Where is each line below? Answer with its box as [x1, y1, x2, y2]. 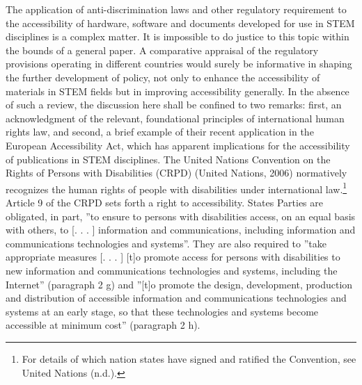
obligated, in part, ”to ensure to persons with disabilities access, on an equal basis [6, 208, 356, 223]
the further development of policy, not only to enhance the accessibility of [6, 69, 320, 84]
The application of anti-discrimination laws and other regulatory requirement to [6, 2, 347, 16]
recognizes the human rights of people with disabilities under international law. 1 [6, 179, 347, 196]
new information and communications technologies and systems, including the [6, 263, 338, 277]
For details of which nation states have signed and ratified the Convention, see [22, 351, 356, 366]
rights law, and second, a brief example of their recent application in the [6, 124, 314, 139]
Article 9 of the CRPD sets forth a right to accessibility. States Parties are [6, 195, 324, 209]
